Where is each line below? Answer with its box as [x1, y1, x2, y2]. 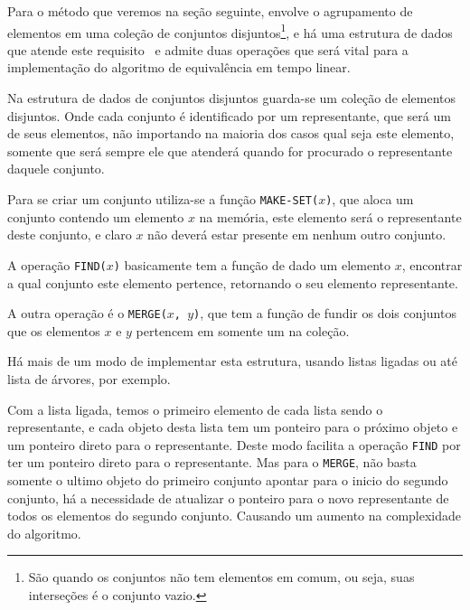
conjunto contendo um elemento [7, 207, 184, 226]
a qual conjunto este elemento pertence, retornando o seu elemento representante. [7, 273, 458, 292]
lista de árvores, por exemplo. [7, 369, 171, 388]
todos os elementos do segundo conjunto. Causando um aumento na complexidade [7, 506, 462, 525]
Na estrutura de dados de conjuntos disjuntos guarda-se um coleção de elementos [7, 89, 456, 108]
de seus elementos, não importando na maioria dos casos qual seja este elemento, [7, 124, 455, 143]
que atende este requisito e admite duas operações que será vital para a [7, 40, 409, 59]
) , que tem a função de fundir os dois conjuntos [193, 304, 456, 323]
